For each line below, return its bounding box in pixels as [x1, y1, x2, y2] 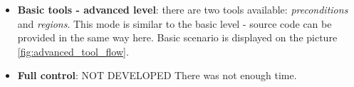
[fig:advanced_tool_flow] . [17, 43, 129, 58]
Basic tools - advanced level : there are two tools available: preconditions [17, 2, 348, 16]
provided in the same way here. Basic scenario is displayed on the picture [17, 30, 338, 45]
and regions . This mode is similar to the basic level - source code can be [17, 16, 332, 31]
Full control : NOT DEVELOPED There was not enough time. [17, 68, 297, 83]
